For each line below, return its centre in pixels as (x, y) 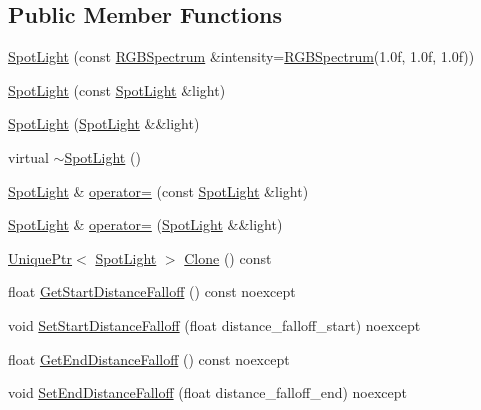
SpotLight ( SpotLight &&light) (104, 123)
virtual (28, 156)
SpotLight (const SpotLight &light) (117, 89)
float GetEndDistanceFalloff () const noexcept (149, 358)
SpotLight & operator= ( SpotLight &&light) (145, 224)
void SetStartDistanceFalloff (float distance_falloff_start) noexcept (214, 324)
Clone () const (228, 257)
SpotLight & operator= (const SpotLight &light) (158, 190)
